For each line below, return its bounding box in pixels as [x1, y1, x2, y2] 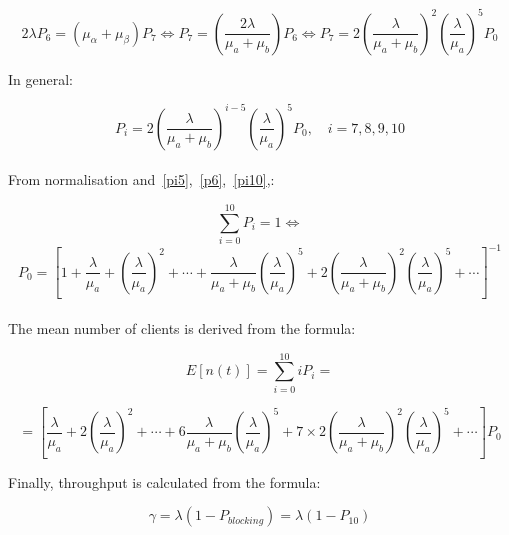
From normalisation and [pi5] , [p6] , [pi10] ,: [8, 169, 275, 190]
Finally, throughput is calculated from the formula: [8, 471, 321, 492]
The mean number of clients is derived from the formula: [8, 318, 356, 338]
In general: [8, 68, 73, 89]
